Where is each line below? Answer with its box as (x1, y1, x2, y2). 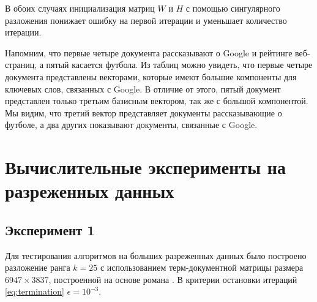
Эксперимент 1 (5, 220, 95, 239)
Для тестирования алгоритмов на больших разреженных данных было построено (5, 249, 307, 262)
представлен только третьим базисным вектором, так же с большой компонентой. (5, 94, 308, 107)
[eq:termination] (5, 285, 64, 298)
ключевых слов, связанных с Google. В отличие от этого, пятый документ (5, 82, 281, 95)
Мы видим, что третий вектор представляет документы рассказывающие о (5, 106, 282, 119)
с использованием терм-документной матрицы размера (100, 261, 304, 274)
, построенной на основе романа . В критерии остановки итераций (48, 273, 297, 285)
